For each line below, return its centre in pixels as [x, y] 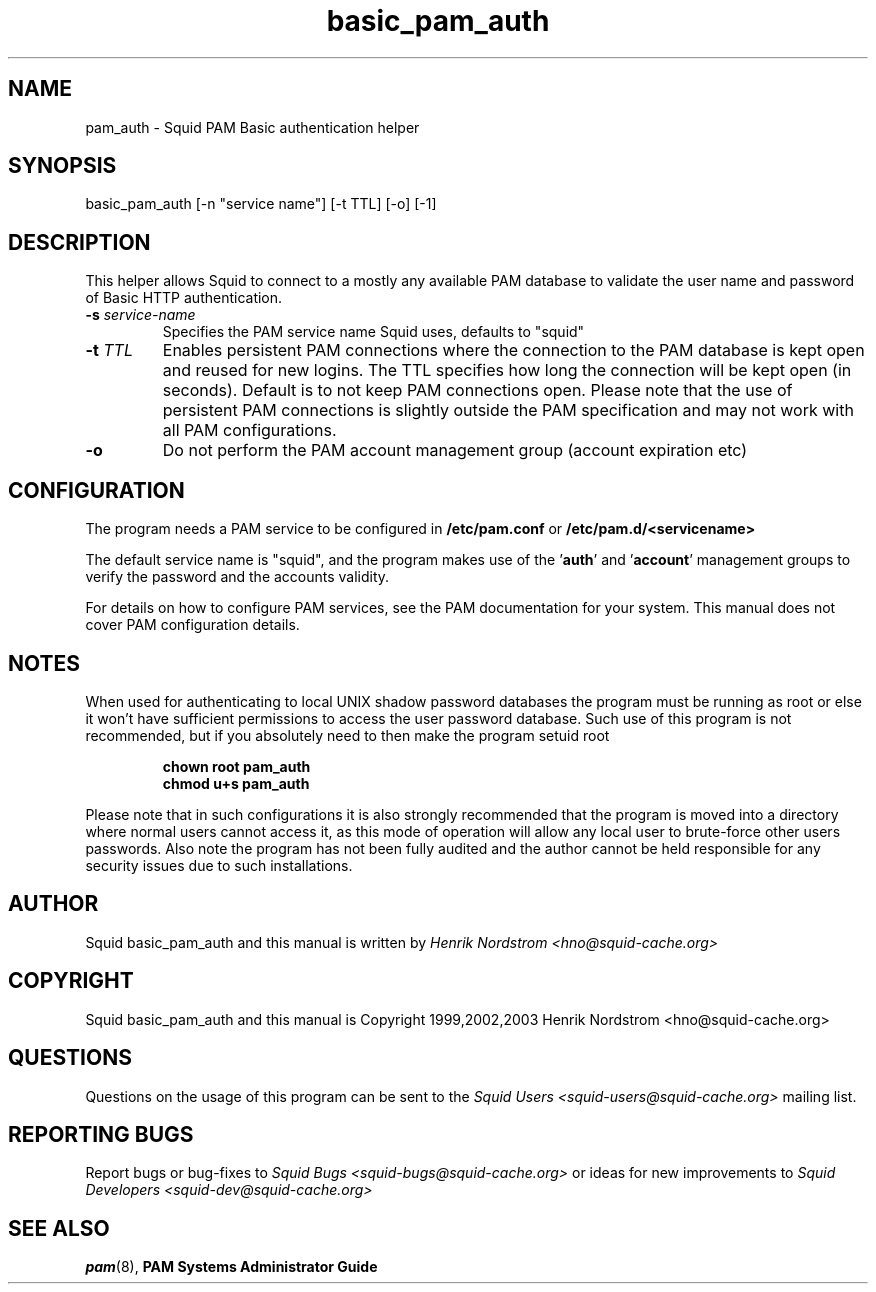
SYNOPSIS [62, 166]
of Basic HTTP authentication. [184, 298]
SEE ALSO [59, 1228]
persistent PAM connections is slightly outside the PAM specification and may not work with [508, 410]
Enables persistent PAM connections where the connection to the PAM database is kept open [513, 350]
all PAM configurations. [249, 430]
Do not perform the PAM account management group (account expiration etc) [455, 450]
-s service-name [140, 315]
